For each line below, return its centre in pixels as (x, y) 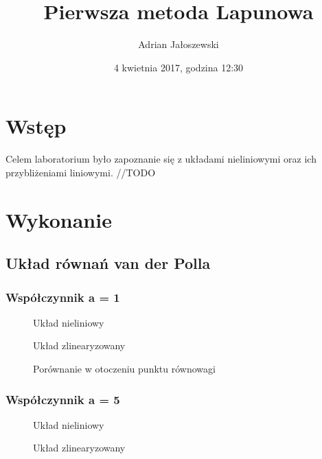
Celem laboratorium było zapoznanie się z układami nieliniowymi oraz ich (161, 159)
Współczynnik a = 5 (63, 399)
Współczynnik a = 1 (63, 297)
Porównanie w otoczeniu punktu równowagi (124, 368)
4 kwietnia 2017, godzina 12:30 (179, 67)
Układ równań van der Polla (108, 263)
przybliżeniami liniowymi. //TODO (81, 172)
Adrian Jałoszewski (179, 44)
